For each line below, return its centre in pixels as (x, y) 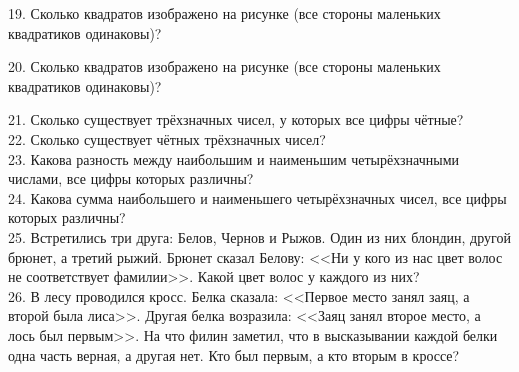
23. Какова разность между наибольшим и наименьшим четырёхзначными (233, 158)
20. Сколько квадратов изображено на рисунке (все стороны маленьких (224, 66)
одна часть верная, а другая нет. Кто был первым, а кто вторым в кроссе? (234, 354)
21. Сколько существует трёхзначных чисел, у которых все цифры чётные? (236, 119)
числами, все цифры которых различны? (131, 178)
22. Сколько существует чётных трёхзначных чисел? (167, 138)
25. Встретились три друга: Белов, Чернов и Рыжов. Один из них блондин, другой (259, 236)
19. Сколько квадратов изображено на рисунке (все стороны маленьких (224, 13)
